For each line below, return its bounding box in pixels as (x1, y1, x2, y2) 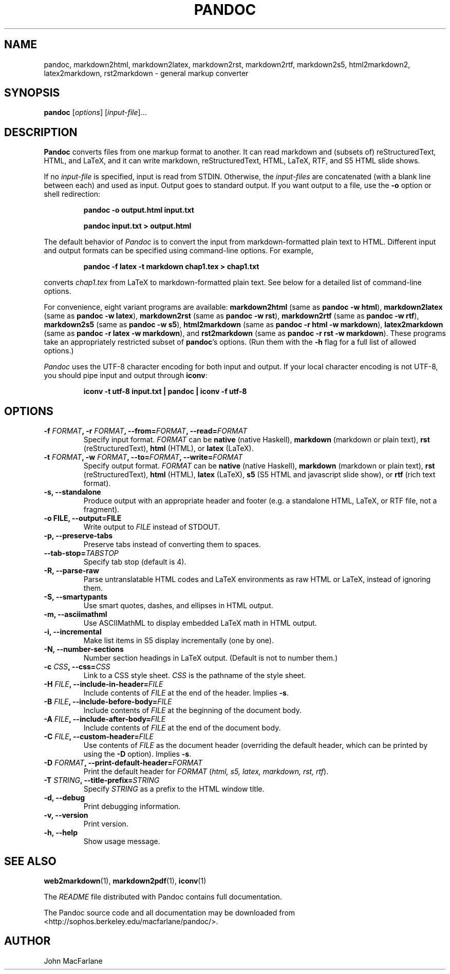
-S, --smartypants (44, 592, 108, 602)
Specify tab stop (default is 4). (83, 557, 186, 567)
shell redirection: (44, 190, 100, 199)
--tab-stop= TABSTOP (44, 549, 119, 558)
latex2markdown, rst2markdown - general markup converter (44, 68, 249, 78)
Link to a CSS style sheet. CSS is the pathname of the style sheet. (83, 671, 306, 680)
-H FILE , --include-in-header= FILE (44, 680, 163, 689)
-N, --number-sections (44, 645, 124, 654)
